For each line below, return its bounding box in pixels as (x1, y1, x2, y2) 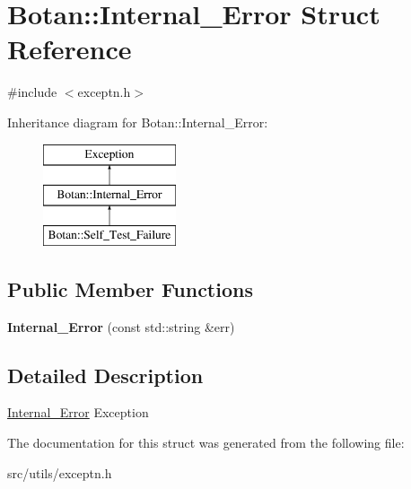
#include (7, 83, 57, 101)
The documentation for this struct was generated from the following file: (7, 433, 405, 452)
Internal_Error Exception (7, 403, 149, 422)
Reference (7, 31, 132, 67)
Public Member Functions (7, 275, 253, 302)
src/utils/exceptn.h (7, 463, 112, 482)
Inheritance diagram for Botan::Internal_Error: (7, 112, 268, 131)
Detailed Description (7, 361, 204, 389)
